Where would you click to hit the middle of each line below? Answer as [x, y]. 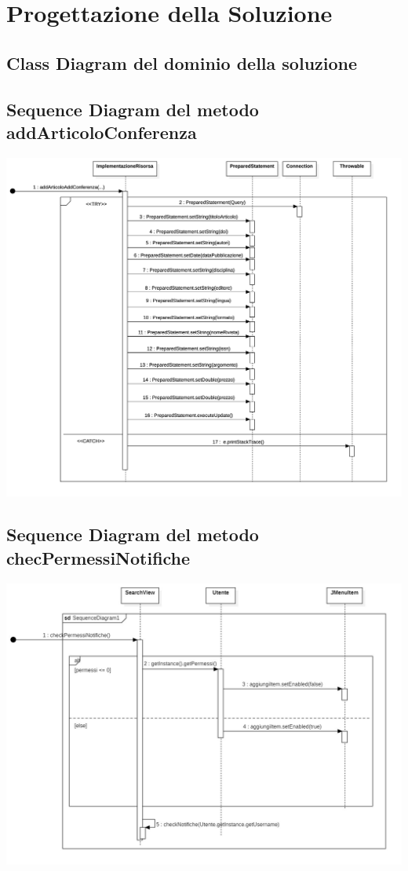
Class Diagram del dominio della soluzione [182, 62]
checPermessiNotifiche [98, 557]
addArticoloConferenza [102, 132]
